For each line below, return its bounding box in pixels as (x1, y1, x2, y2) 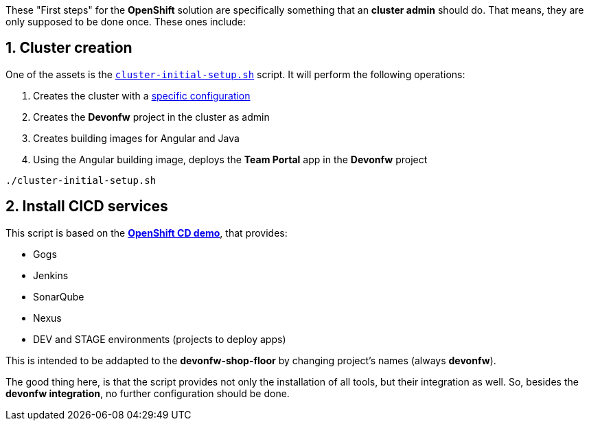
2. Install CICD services (5, 198, 168, 215)
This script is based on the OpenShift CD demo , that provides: (5, 226, 288, 239)
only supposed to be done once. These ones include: (5, 16, 246, 27)
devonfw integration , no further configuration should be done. (5, 387, 290, 399)
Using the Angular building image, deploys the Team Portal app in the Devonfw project (33, 153, 428, 165)
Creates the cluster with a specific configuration (33, 89, 251, 102)
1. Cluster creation (5, 39, 132, 57)
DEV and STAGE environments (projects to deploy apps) (33, 333, 286, 345)
